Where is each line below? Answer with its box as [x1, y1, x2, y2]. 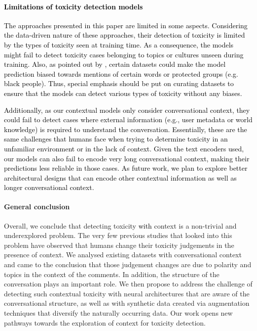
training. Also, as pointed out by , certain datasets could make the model [4, 59, 226, 69]
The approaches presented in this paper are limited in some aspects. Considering [4, 20, 248, 30]
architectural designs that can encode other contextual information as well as [4, 172, 237, 183]
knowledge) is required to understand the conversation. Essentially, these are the [4, 124, 247, 134]
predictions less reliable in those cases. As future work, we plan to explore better [4, 163, 248, 173]
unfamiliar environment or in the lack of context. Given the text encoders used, [4, 143, 244, 153]
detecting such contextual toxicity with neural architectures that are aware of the [4, 288, 250, 298]
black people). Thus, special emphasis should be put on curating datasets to [4, 78, 234, 89]
